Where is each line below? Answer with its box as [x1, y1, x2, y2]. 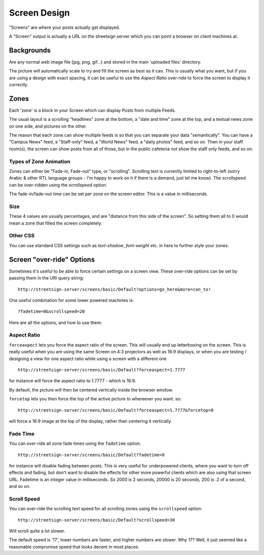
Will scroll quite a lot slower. [9, 528, 66, 533]
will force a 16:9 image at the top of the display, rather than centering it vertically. [9, 418, 172, 424]
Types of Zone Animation [9, 158, 70, 165]
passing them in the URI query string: [9, 275, 84, 281]
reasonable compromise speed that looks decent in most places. [9, 544, 139, 550]
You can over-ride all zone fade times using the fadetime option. [9, 440, 141, 446]
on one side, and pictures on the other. [9, 123, 88, 129]
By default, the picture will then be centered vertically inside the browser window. [9, 387, 174, 393]
